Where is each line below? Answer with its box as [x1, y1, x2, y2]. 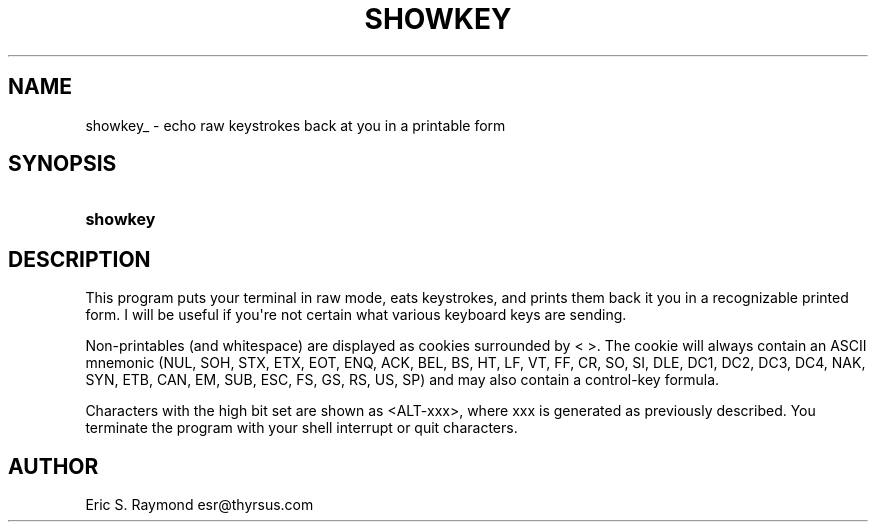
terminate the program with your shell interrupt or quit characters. [85, 419, 518, 437]
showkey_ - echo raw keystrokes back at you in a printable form [85, 116, 506, 134]
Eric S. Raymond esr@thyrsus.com [85, 496, 314, 514]
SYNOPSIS [8, 151, 117, 177]
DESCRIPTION [8, 246, 151, 272]
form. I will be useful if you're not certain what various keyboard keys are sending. [85, 306, 627, 324]
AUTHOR [8, 453, 99, 479]
